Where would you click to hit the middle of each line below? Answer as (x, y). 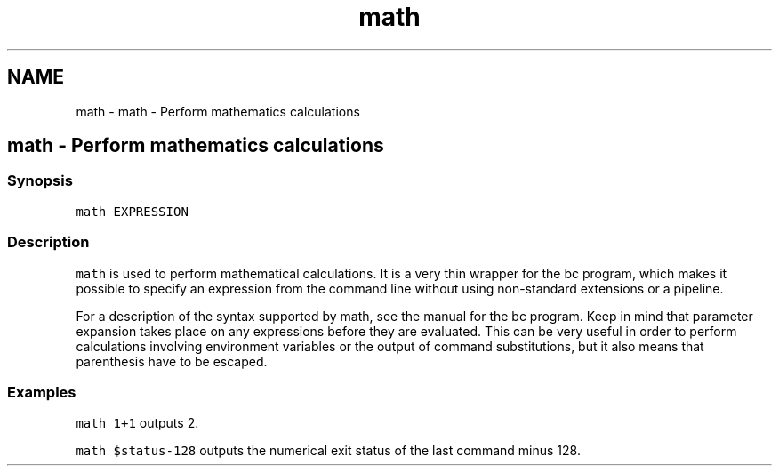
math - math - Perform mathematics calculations (218, 111)
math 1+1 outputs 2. (137, 423)
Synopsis (40, 181)
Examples (42, 392)
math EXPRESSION (132, 211)
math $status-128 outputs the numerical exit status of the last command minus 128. (328, 451)
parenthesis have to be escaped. (172, 361)
